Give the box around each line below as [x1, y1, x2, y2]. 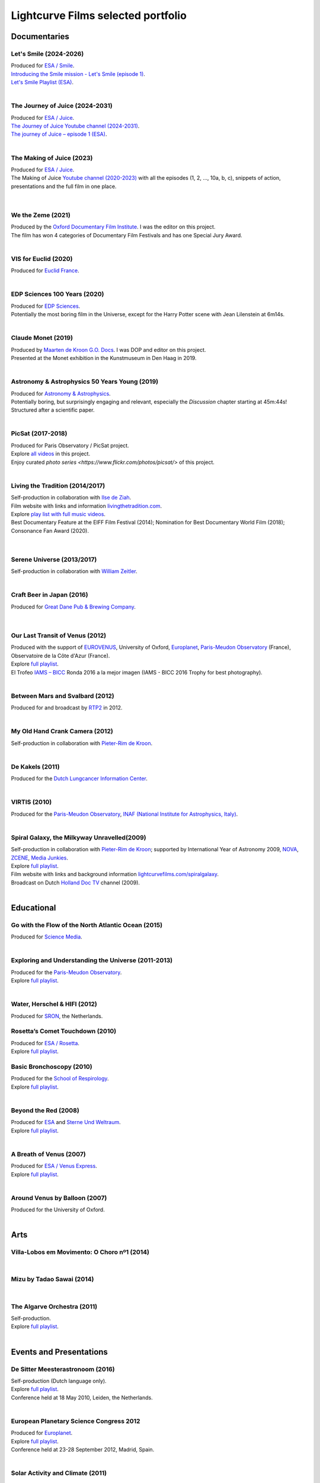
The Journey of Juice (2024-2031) [11, 101, 113, 110]
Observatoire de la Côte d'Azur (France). [11, 652, 110, 659]
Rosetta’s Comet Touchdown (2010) [11, 1027, 117, 1035]
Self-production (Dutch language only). [11, 1377, 107, 1385]
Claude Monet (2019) [11, 334, 73, 342]
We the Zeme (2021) [11, 211, 71, 219]
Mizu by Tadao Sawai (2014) [11, 1275, 94, 1284]
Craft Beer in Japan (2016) [11, 591, 88, 599]
